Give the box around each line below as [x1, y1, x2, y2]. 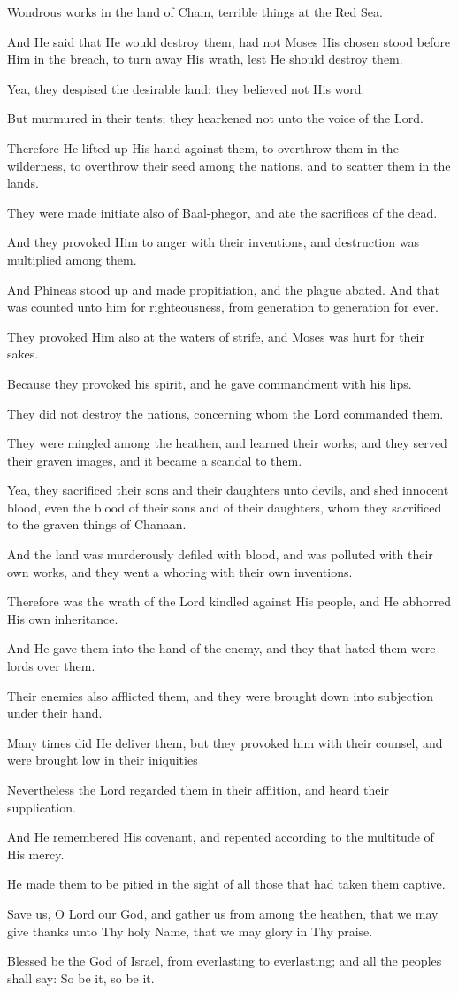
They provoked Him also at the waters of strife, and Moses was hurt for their [7, 327, 424, 345]
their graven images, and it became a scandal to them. [7, 450, 302, 469]
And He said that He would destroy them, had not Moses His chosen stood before [7, 32, 451, 50]
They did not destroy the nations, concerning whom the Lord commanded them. [7, 404, 444, 422]
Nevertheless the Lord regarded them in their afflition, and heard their [7, 781, 389, 798]
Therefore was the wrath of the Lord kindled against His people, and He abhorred [7, 592, 451, 611]
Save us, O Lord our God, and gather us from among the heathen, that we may [7, 904, 439, 922]
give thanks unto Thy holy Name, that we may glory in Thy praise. [7, 921, 373, 940]
